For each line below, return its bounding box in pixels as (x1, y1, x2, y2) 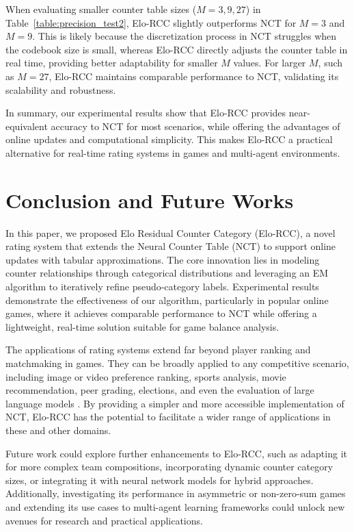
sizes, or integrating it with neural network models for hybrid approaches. (5, 472, 314, 487)
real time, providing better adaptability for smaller (5, 55, 218, 70)
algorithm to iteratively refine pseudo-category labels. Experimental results (5, 279, 319, 294)
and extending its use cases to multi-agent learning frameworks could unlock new (5, 499, 345, 514)
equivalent (5, 118, 48, 133)
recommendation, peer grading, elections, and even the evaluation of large (5, 383, 314, 397)
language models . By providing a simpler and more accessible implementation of (5, 396, 344, 410)
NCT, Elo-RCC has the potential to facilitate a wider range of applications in (5, 409, 331, 424)
